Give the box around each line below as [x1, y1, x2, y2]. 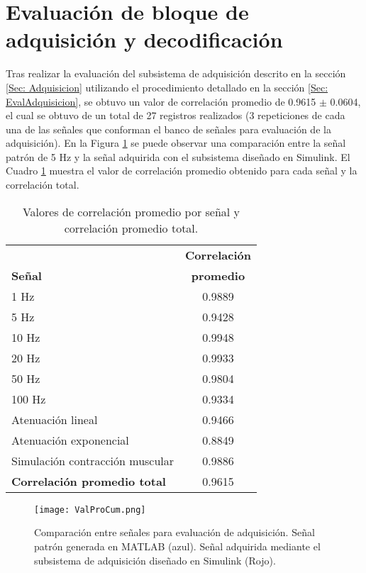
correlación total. [6, 177, 79, 192]
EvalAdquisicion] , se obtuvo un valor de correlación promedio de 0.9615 [6, 94, 316, 109]
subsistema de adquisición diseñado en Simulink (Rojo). [34, 552, 276, 567]
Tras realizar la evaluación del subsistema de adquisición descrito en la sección [6, 66, 346, 81]
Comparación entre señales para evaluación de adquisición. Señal [34, 525, 315, 540]
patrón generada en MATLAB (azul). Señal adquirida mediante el [34, 538, 321, 553]
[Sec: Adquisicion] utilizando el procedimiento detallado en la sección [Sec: [6, 79, 328, 94]
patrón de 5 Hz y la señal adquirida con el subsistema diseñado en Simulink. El [6, 149, 350, 164]
